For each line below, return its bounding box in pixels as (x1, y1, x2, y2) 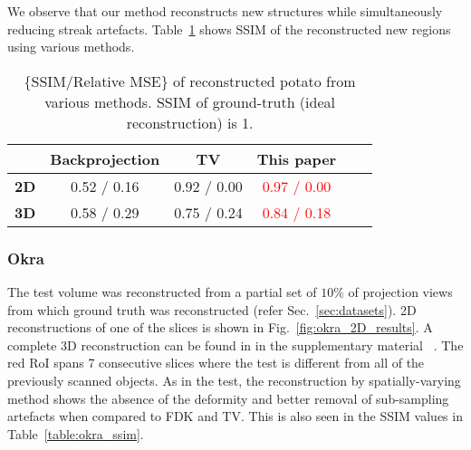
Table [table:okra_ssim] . (7, 424, 144, 443)
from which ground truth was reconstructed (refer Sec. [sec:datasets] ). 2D (7, 300, 417, 319)
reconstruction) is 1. (126, 111, 254, 133)
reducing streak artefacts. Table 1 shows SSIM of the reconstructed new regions (7, 19, 451, 38)
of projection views (348, 282, 453, 301)
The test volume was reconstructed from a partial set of (7, 282, 317, 301)
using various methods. (7, 37, 135, 56)
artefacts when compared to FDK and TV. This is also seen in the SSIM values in (7, 407, 463, 426)
